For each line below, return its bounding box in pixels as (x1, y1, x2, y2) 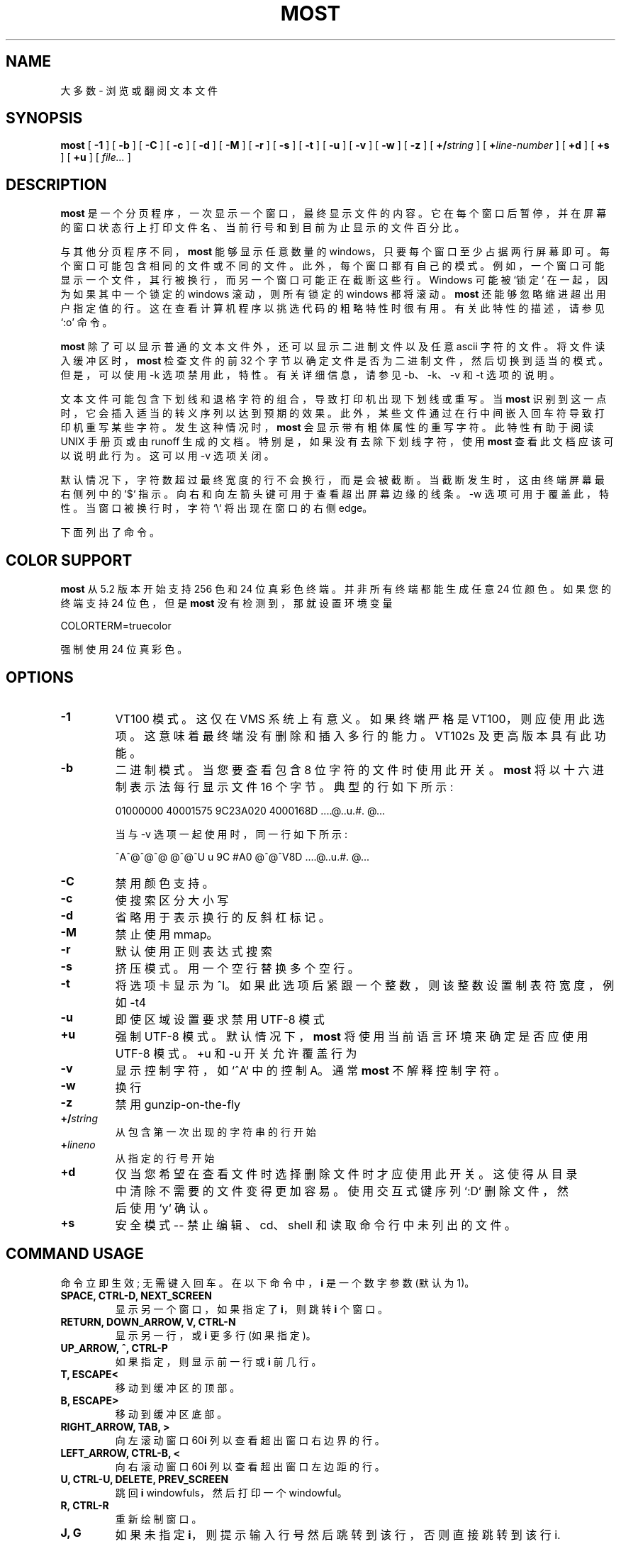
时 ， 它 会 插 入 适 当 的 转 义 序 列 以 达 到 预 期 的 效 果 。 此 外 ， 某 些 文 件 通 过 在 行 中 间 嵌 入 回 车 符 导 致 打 (60, 407, 605, 420)
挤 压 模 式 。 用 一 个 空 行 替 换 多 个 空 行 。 (115, 961, 359, 975)
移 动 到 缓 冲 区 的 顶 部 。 (115, 1381, 240, 1394)
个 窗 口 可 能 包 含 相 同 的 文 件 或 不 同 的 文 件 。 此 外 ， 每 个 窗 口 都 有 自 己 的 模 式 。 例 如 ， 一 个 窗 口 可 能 (60, 259, 605, 272)
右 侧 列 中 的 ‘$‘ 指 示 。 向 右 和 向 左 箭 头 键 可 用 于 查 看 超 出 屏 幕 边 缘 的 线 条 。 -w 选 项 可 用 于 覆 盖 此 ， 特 (60, 488, 609, 500)
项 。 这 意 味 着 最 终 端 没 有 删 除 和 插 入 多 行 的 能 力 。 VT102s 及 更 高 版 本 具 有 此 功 (115, 728, 606, 743)
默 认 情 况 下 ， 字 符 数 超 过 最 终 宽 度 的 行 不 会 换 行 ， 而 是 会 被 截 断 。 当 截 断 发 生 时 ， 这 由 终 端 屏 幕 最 (60, 474, 605, 486)
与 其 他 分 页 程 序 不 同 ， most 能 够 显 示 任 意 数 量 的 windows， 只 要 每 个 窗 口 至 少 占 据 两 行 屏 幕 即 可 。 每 (60, 245, 610, 258)
